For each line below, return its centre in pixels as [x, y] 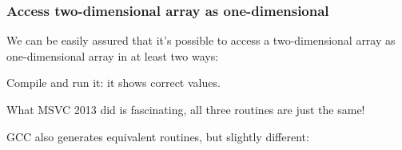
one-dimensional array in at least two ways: [113, 55]
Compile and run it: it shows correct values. [113, 83]
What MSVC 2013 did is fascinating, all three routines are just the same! [186, 109]
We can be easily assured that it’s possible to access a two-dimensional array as [201, 40]
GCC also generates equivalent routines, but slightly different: [158, 136]
